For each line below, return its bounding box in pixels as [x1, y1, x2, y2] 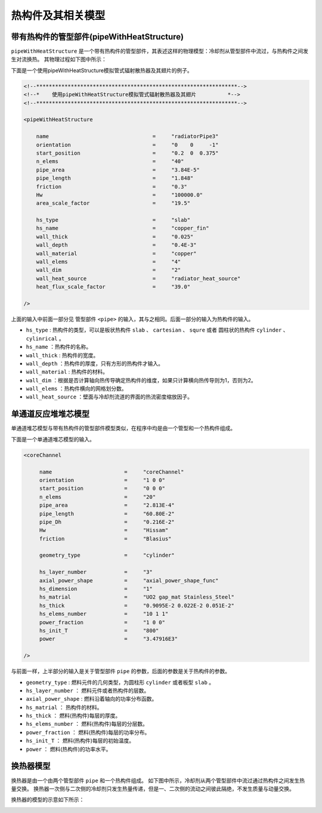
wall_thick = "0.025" [36, 233, 194, 240]
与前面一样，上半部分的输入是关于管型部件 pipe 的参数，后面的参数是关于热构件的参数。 [11, 668, 231, 675]
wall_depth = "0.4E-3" [36, 242, 197, 248]
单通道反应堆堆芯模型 [11, 409, 89, 419]
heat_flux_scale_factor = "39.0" [36, 284, 191, 290]
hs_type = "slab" [36, 217, 191, 223]
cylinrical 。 [26, 335, 65, 342]
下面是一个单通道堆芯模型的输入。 [11, 435, 95, 443]
